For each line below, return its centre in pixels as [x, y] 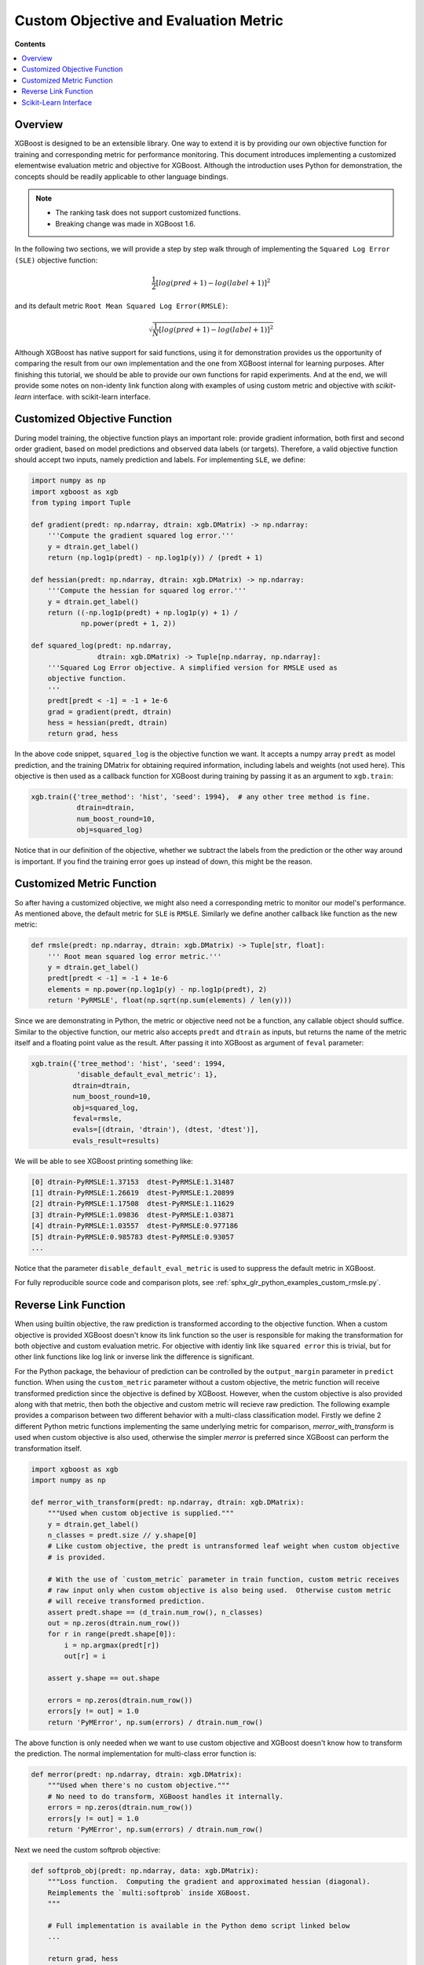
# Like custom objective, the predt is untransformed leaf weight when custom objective [223, 1546]
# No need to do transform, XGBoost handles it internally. [166, 1796]
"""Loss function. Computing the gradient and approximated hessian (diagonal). [209, 1882]
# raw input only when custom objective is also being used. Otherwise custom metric [219, 1590]
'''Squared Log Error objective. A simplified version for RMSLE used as [192, 667]
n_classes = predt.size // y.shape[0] [122, 1535]
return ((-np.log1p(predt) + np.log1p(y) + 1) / [143, 613]
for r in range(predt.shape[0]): [112, 1634]
